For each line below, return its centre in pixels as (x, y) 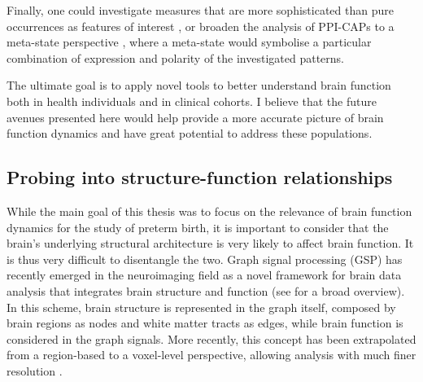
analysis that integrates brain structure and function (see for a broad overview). (206, 290)
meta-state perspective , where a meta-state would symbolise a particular (189, 42)
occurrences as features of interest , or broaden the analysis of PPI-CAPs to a (201, 26)
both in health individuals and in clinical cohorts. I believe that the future (192, 101)
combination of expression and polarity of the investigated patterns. (176, 57)
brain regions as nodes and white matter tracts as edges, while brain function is (205, 323)
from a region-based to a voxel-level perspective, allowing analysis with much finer (211, 355)
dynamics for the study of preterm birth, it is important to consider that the (198, 227)
